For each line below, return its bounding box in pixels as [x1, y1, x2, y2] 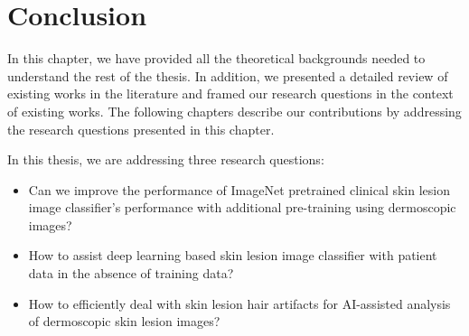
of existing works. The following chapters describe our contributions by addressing [7, 101, 462, 120]
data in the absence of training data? [28, 264, 234, 283]
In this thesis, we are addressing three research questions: [7, 150, 324, 169]
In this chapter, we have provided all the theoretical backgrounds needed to [7, 49, 426, 68]
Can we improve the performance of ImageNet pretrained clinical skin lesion [28, 180, 451, 199]
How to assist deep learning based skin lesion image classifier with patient [28, 246, 437, 265]
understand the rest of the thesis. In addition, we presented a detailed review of [7, 66, 448, 85]
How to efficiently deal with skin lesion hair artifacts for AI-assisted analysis [28, 294, 451, 313]
